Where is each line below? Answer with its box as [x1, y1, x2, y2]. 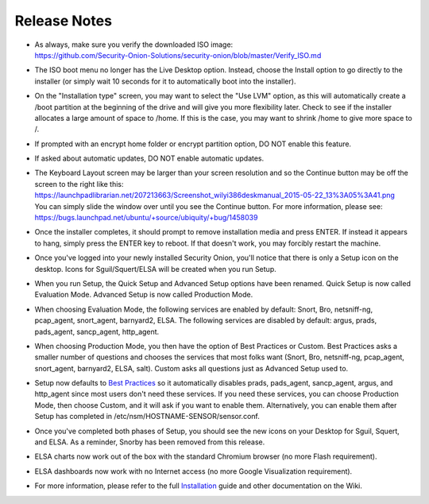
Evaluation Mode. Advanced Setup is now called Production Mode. [34, 290, 253, 300]
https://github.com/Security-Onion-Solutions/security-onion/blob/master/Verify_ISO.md [34, 50, 322, 60]
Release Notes [14, 12, 113, 29]
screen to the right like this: [34, 179, 124, 188]
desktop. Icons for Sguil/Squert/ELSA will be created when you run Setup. [34, 264, 277, 273]
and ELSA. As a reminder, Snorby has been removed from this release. [34, 437, 265, 447]
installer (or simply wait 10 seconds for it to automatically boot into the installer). [34, 76, 296, 86]
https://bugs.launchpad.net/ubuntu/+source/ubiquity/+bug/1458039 [34, 213, 258, 223]
